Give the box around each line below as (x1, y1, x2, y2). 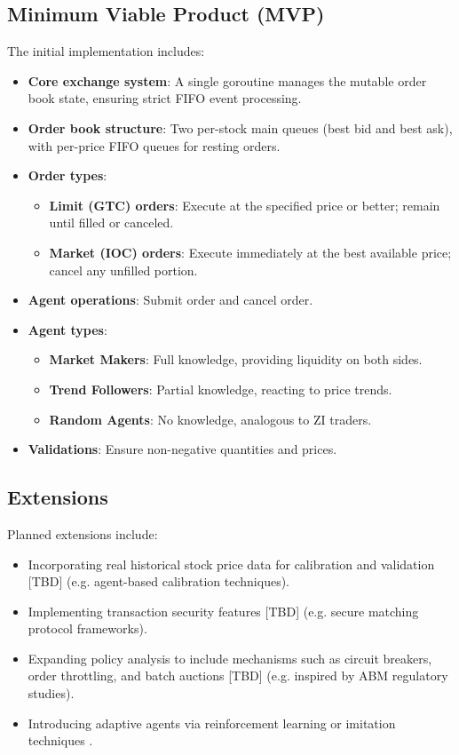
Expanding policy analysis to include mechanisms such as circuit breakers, (28, 648, 432, 667)
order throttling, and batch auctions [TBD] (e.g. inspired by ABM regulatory (28, 666, 448, 685)
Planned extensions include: (7, 524, 158, 543)
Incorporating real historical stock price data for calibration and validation (28, 554, 435, 573)
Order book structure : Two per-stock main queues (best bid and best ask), (28, 118, 453, 137)
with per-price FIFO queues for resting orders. (28, 136, 281, 155)
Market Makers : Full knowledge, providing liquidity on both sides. (49, 350, 423, 369)
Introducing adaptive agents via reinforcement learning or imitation (28, 713, 396, 732)
